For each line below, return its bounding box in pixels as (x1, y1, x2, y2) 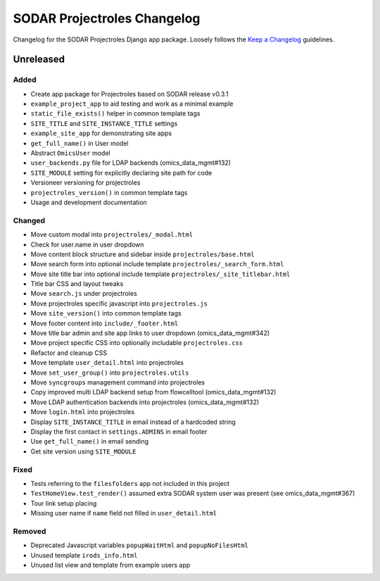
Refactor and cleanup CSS (30, 349, 108, 357)
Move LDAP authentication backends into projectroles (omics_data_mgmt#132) (30, 398, 260, 406)
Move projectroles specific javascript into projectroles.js (30, 299, 208, 308)
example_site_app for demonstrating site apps (30, 129, 172, 137)
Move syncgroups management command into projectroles (30, 378, 205, 387)
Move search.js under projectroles (30, 289, 137, 298)
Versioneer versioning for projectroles (30, 178, 141, 187)
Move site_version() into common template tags (30, 309, 182, 318)
